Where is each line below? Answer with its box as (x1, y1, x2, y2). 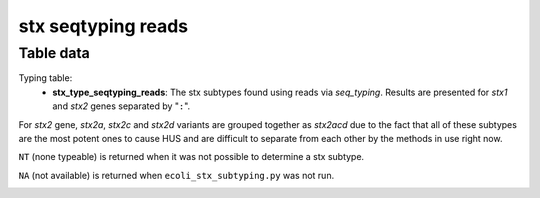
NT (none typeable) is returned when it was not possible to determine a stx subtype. (18, 151, 365, 163)
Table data (18, 44, 90, 62)
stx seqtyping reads (18, 15, 189, 37)
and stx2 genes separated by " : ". (52, 100, 191, 112)
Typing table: (18, 72, 73, 84)
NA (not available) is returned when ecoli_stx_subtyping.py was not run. (18, 169, 335, 181)
